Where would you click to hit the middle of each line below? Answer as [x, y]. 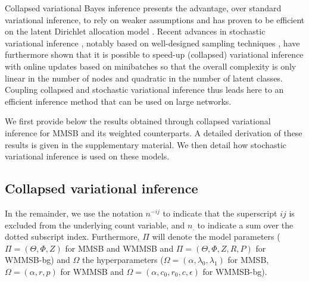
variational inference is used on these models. [87, 156]
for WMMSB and [92, 271]
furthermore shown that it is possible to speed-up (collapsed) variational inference [154, 54]
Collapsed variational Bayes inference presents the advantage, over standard [143, 8]
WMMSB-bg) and [38, 260]
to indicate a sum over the [245, 225]
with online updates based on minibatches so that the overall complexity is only [151, 66]
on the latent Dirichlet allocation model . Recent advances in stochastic [135, 31]
